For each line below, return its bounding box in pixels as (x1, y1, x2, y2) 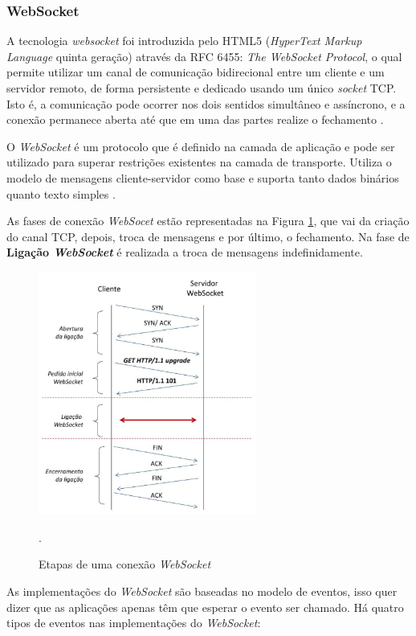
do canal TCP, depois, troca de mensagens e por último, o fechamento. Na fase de (6, 228, 410, 244)
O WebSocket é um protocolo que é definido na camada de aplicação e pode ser (6, 137, 395, 154)
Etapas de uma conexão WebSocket (39, 556, 211, 572)
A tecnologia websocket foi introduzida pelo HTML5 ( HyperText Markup (6, 32, 362, 49)
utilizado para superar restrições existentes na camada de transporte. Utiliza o (6, 154, 392, 170)
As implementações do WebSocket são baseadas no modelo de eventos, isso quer (6, 583, 398, 600)
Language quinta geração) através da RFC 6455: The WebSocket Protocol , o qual (6, 47, 402, 64)
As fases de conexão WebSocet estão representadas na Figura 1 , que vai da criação (6, 212, 410, 229)
